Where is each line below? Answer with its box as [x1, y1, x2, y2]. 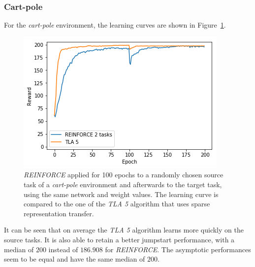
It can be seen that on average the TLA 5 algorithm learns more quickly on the [4, 225, 244, 235]
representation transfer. [24, 208, 94, 218]
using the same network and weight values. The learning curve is [24, 189, 219, 199]
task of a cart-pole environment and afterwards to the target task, [24, 179, 222, 189]
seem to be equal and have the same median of [4, 254, 145, 264]
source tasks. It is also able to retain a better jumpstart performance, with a [4, 234, 235, 244]
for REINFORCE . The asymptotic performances [105, 244, 251, 254]
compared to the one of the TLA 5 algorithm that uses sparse [24, 199, 210, 209]
